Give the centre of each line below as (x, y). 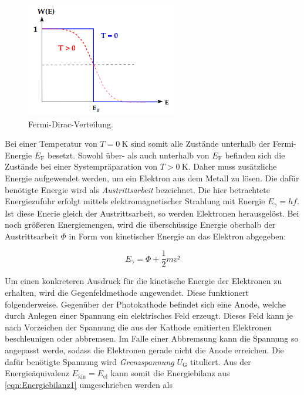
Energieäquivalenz (37, 373)
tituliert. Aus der (221, 361)
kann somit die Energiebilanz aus (170, 373)
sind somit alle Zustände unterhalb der (200, 144)
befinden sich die (255, 155)
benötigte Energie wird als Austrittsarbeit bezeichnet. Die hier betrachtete (137, 189)
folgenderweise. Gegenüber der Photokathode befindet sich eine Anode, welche (145, 304)
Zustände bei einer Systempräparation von (81, 166)
